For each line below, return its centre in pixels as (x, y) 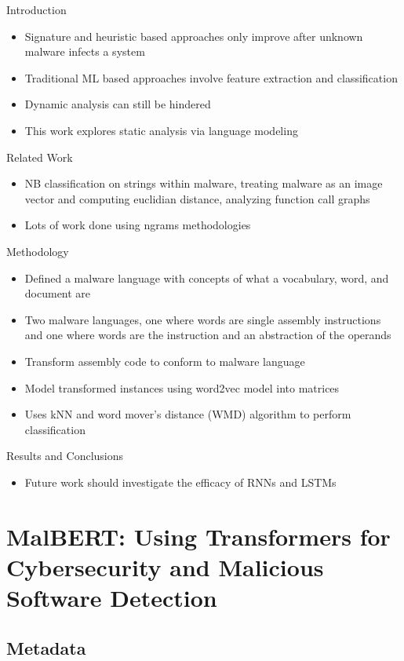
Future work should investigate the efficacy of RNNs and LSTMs (180, 482)
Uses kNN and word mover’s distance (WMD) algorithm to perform (188, 414)
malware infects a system (85, 51)
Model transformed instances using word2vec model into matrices (182, 387)
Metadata (46, 647)
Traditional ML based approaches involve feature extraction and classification (211, 77)
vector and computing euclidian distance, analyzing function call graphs (197, 198)
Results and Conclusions (65, 456)
